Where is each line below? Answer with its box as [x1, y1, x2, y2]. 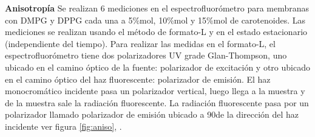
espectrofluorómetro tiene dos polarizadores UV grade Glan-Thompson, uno [5, 49, 287, 62]
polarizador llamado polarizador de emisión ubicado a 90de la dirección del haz [5, 108, 299, 121]
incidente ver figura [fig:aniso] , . [5, 119, 122, 132]
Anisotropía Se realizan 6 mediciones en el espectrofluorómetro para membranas [5, 2, 310, 14]
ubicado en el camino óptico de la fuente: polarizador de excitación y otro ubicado [5, 60, 310, 73]
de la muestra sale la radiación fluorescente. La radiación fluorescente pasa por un [5, 96, 309, 109]
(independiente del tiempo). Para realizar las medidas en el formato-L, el [5, 37, 276, 49]
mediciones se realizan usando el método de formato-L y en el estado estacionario [5, 25, 308, 38]
